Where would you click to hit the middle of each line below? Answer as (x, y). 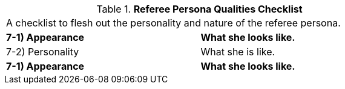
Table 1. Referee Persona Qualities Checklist (199, 9)
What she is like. (238, 52)
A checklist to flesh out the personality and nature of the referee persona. (173, 23)
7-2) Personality (43, 52)
